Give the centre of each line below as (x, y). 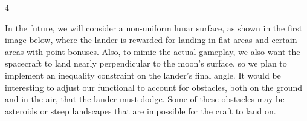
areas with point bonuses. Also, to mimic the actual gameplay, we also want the (153, 51)
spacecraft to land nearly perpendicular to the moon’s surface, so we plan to (146, 63)
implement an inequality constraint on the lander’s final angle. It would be (143, 75)
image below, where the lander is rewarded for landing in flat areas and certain (151, 40)
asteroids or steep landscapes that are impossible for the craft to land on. (141, 110)
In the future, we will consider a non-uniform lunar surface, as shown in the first (154, 28)
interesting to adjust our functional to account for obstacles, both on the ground (154, 87)
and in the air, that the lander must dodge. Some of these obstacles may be (145, 99)
